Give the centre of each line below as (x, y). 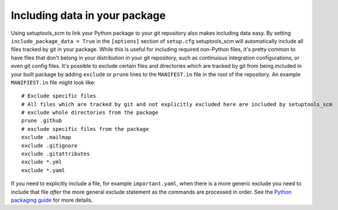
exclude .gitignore (50, 145)
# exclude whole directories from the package (90, 113)
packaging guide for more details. (52, 200)
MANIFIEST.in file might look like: (53, 82)
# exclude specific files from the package (85, 129)
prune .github (42, 121)
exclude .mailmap (46, 137)
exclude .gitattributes (56, 154)
